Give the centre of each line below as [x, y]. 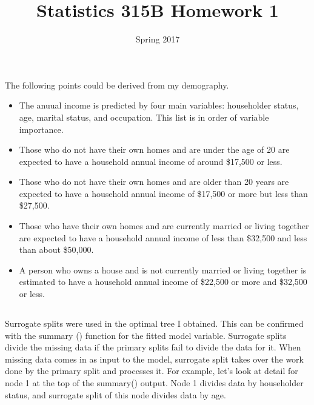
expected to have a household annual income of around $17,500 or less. [151, 161]
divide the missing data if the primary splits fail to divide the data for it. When [153, 347]
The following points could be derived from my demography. [117, 85]
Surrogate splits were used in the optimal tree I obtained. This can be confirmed [154, 323]
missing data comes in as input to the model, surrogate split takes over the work [154, 359]
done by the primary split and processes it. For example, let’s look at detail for [152, 371]
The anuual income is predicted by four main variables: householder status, [159, 105]
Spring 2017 [158, 39]
